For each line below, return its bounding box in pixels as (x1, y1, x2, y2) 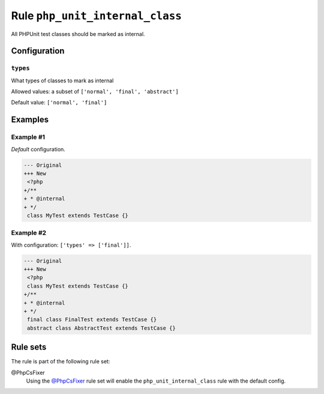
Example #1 (11, 133, 45, 141)
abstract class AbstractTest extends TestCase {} (27, 324, 176, 332)
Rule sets (11, 342, 47, 353)
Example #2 (11, 229, 47, 237)
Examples (11, 115, 49, 125)
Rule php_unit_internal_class (11, 9, 182, 22)
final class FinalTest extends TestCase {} (27, 316, 157, 323)
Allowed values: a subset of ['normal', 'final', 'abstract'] (11, 88, 179, 95)
